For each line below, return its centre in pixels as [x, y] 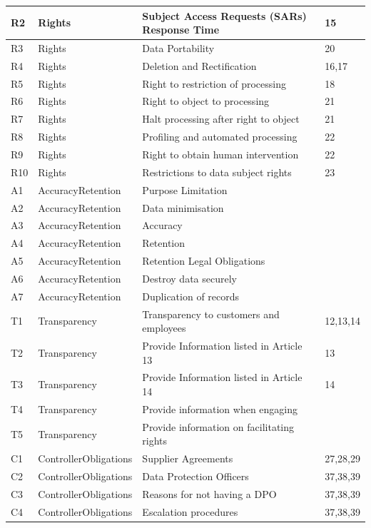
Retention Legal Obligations [204, 261]
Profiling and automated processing [220, 137]
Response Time [181, 30]
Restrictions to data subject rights [217, 172]
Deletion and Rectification [199, 65]
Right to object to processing [206, 101]
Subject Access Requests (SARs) [224, 15]
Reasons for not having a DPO [209, 493]
